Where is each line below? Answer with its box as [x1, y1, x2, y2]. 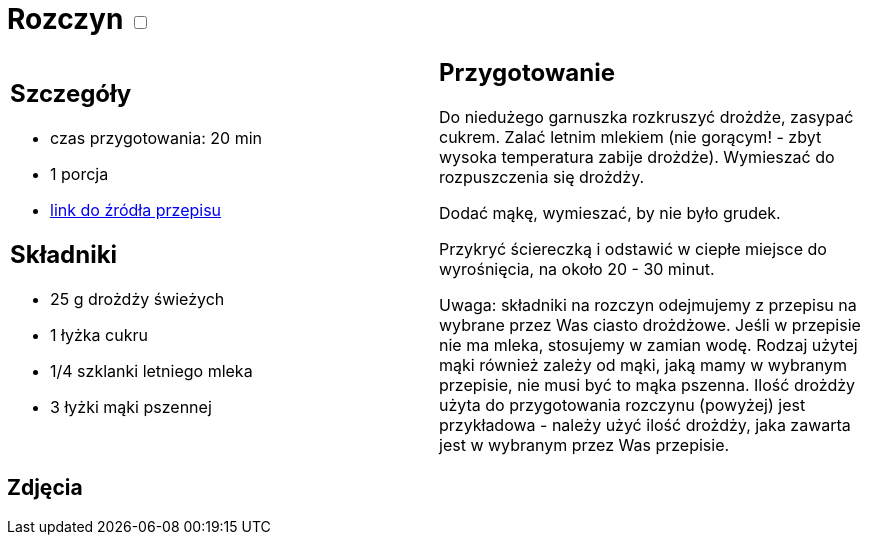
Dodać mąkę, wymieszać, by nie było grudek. [439, 202, 781, 223]
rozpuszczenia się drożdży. [439, 166, 645, 187]
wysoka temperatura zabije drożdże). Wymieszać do [439, 146, 835, 167]
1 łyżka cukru [50, 325, 148, 346]
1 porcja [50, 164, 109, 185]
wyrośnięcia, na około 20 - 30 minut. [439, 258, 715, 279]
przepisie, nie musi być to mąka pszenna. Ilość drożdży [439, 374, 856, 395]
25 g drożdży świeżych [50, 289, 225, 310]
